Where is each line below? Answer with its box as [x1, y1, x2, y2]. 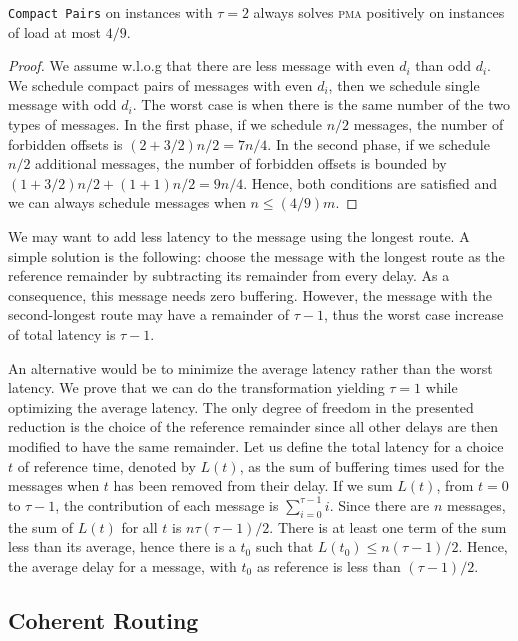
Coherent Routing [8, 604, 199, 635]
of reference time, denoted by [17, 455, 196, 476]
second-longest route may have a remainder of [8, 304, 290, 325]
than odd [415, 55, 471, 76]
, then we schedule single [328, 74, 480, 95]
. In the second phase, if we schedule [267, 133, 490, 154]
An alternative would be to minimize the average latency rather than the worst [8, 357, 493, 378]
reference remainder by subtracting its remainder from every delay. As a [8, 265, 450, 286]
